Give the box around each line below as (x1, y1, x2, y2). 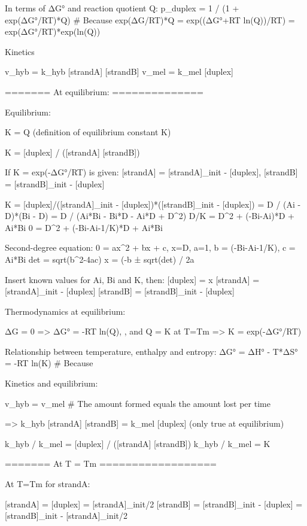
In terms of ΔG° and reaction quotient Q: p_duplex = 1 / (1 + (5, 2, 239, 14)
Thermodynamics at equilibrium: (5, 305, 126, 317)
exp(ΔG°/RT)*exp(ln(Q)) (5, 25, 101, 38)
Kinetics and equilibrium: (5, 377, 98, 390)
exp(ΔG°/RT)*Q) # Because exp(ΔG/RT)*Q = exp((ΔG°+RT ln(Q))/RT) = (5, 13, 295, 26)
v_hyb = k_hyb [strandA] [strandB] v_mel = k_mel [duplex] (5, 65, 233, 78)
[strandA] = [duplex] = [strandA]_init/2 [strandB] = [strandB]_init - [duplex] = (5, 497, 303, 510)
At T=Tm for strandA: (5, 478, 90, 490)
